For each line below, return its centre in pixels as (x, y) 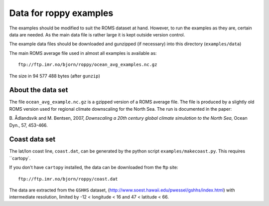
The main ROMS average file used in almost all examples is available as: (83, 53)
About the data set (39, 90)
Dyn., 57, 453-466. (29, 125)
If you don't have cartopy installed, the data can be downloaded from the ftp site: (94, 168)
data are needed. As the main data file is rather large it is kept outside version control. (97, 34)
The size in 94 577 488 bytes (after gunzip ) (55, 76)
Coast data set (32, 139)
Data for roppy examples (61, 13)
